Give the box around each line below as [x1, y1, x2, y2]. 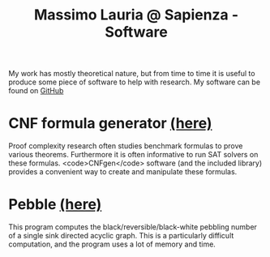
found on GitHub [8, 86, 64, 96]
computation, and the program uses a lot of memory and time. [8, 239, 216, 249]
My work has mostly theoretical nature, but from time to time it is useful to [8, 69, 255, 79]
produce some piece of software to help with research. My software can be [8, 77, 261, 87]
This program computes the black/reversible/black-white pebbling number [8, 222, 258, 232]
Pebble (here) [8, 195, 102, 214]
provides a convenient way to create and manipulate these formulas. [8, 167, 238, 177]
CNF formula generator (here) [8, 114, 212, 133]
